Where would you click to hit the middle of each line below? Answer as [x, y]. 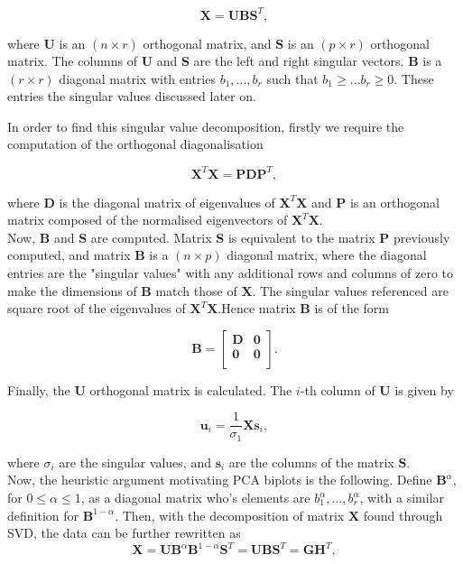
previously [421, 237]
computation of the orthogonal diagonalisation [135, 144]
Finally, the [39, 389]
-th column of [338, 389]
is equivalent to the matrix [301, 237]
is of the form [352, 308]
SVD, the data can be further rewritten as [124, 533]
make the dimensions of [72, 290]
